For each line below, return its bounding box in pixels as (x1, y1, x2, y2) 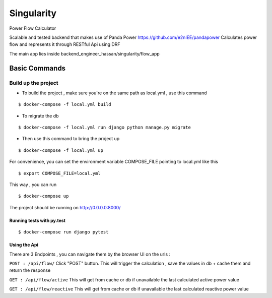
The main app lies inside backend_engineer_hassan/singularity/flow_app (9, 50, 160, 56)
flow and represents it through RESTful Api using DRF (9, 41, 120, 47)
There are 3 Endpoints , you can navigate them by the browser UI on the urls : (9, 251, 171, 257)
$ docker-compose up (18, 193, 69, 199)
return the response (9, 267, 51, 273)
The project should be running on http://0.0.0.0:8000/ (9, 204, 121, 210)
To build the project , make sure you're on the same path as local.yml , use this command (22, 90, 207, 96)
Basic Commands (9, 64, 65, 73)
